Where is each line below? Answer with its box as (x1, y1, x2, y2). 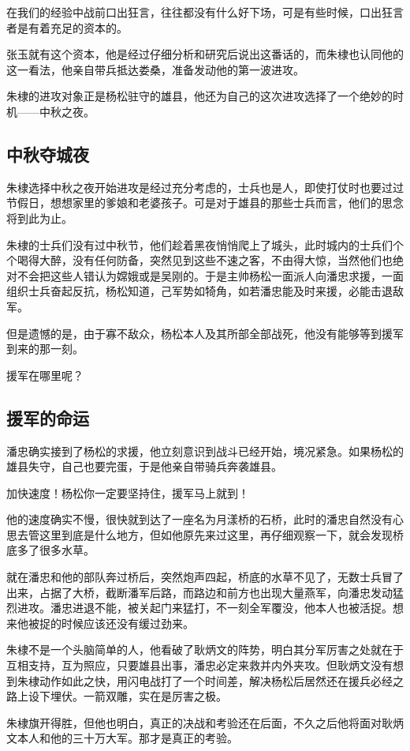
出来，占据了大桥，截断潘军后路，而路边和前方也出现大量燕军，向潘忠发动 (6, 584, 393, 600)
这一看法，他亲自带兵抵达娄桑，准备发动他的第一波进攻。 (6, 61, 304, 77)
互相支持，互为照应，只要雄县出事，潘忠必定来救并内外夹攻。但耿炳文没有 (6, 657, 393, 674)
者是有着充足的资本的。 (6, 19, 128, 36)
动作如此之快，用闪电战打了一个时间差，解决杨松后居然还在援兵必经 (39, 672, 393, 689)
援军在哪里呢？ (6, 366, 84, 383)
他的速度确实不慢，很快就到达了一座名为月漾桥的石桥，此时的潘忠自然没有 (6, 511, 393, 528)
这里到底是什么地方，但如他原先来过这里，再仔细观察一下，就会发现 (39, 526, 393, 543)
